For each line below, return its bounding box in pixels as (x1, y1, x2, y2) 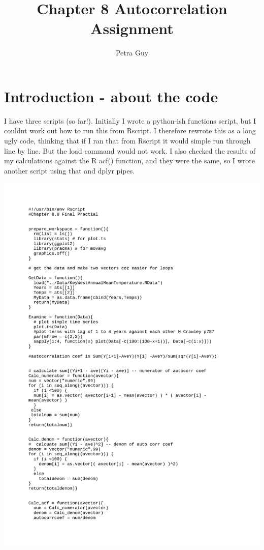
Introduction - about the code (4, 85, 218, 106)
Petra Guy (115, 47, 149, 58)
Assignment (90, 18, 174, 39)
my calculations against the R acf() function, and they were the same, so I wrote (4, 155, 255, 166)
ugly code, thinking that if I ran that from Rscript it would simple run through (4, 135, 251, 146)
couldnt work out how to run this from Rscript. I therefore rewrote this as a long (4, 125, 256, 136)
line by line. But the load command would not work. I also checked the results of (4, 145, 256, 156)
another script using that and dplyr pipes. (4, 165, 135, 176)
